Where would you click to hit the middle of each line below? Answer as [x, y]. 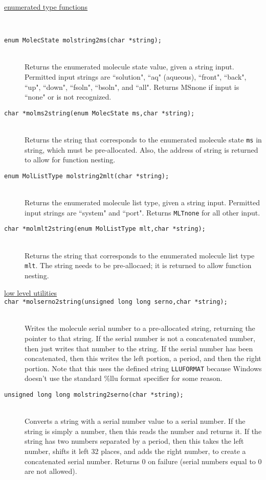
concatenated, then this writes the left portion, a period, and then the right [143, 358]
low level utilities [31, 292]
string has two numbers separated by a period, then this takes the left [134, 441]
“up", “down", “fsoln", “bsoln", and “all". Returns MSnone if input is [132, 87]
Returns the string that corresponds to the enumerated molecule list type [140, 255]
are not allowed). [51, 471]
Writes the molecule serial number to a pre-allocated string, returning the [140, 328]
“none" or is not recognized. [68, 97]
